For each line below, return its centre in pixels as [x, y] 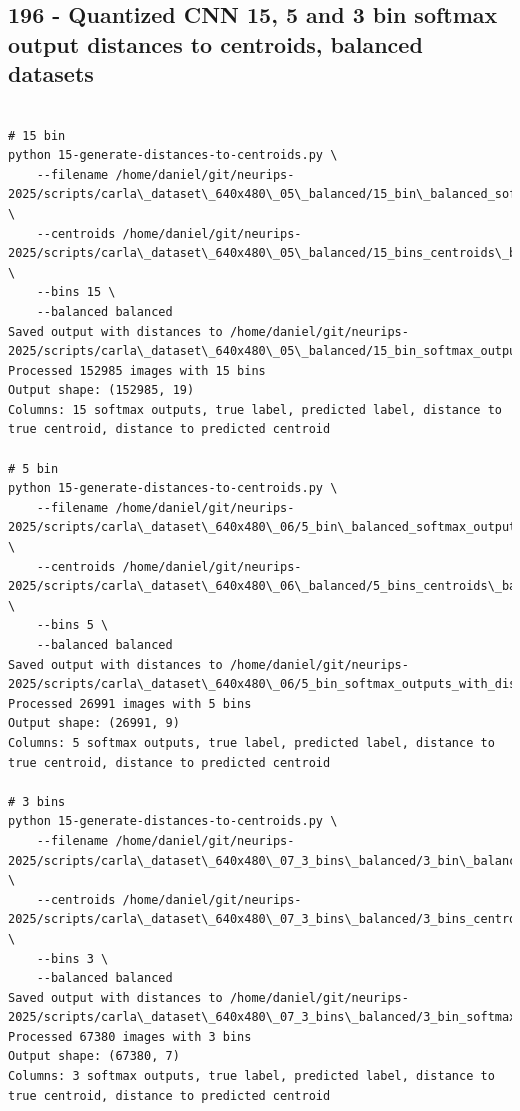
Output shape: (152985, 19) [101, 390]
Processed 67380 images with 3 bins [130, 1036]
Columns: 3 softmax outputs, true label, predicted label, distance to [251, 1076]
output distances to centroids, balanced [215, 43]
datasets [51, 73]
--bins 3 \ [72, 958]
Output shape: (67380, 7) [94, 1056]
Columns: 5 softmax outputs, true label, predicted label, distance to [251, 742]
